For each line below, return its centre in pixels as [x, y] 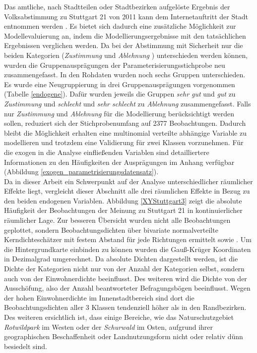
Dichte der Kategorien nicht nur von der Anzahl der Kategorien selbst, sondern [124, 269]
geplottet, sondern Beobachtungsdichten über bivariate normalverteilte [111, 229]
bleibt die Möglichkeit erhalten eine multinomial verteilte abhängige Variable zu [125, 132]
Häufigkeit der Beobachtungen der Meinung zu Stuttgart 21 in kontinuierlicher [123, 210]
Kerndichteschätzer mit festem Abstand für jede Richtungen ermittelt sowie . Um [128, 239]
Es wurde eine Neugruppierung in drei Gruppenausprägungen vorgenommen [120, 84]
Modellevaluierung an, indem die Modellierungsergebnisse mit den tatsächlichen [125, 35]
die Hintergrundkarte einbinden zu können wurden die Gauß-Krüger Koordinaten [128, 249]
